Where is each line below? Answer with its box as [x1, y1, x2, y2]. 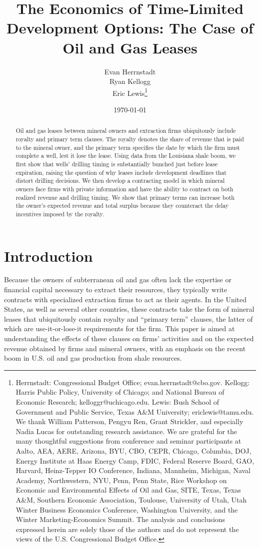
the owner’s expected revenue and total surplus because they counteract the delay [15, 201, 229, 210]
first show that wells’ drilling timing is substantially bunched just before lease [15, 159, 218, 168]
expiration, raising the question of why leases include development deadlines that [15, 168, 226, 176]
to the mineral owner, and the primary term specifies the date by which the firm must [15, 143, 240, 151]
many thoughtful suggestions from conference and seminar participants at [15, 436, 241, 446]
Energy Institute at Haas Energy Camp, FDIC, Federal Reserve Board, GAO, [15, 455, 254, 466]
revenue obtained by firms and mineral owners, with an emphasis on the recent [4, 343, 246, 353]
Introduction [4, 245, 93, 266]
